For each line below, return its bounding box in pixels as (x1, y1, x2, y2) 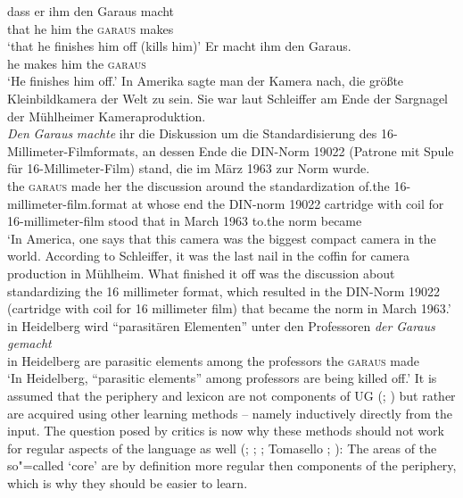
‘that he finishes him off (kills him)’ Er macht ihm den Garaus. (7, 37, 351, 55)
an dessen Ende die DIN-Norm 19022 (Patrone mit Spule (142, 141, 454, 160)
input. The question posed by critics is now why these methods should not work (7, 421, 444, 440)
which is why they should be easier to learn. (7, 474, 248, 493)
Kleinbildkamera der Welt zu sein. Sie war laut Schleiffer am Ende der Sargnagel (7, 88, 449, 107)
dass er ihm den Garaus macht (7, 2, 175, 20)
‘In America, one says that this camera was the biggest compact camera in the (7, 228, 436, 247)
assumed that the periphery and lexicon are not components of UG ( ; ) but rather (7, 386, 456, 405)
